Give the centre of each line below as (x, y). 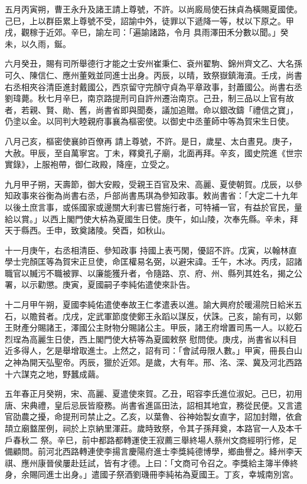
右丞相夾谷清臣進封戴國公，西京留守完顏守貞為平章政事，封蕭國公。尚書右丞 (153, 86)
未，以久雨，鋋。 (38, 43)
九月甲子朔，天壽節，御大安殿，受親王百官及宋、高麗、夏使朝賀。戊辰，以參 (153, 184)
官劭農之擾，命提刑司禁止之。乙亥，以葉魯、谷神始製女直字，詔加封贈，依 (149, 416)
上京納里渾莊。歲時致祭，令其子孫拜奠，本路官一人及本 (186, 428)
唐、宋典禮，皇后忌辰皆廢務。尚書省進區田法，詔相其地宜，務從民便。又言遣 (153, 405)
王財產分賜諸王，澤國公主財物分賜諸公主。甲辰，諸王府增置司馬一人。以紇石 (153, 327)
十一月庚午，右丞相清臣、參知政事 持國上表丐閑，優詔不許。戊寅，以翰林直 (151, 250)
